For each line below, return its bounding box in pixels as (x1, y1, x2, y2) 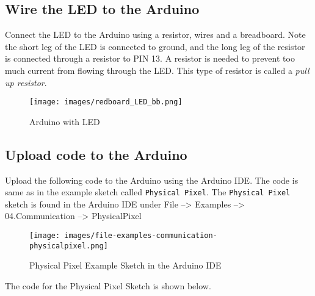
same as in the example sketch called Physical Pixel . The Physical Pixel (5, 186, 291, 198)
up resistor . (5, 76, 47, 88)
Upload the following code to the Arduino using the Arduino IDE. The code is (5, 173, 299, 186)
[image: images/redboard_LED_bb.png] (29, 98, 183, 107)
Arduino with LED (29, 115, 100, 128)
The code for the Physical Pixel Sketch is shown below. (5, 279, 211, 292)
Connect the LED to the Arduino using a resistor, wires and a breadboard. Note (5, 28, 306, 41)
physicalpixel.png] (29, 241, 108, 250)
